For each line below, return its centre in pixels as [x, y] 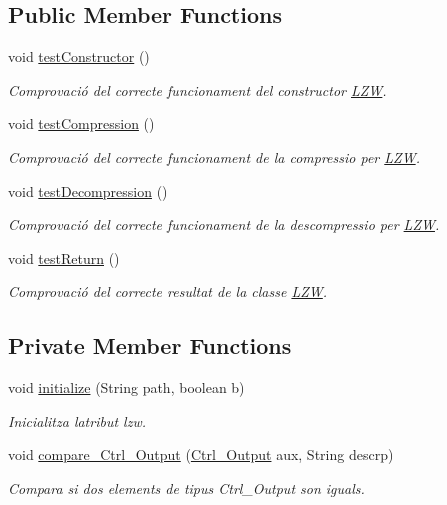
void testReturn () [64, 257]
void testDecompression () [88, 190]
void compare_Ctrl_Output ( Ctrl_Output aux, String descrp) [201, 454]
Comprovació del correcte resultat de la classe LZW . [168, 291]
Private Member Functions [150, 345]
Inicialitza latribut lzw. [77, 420]
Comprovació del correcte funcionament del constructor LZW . [197, 89]
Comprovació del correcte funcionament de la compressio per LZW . [214, 156]
